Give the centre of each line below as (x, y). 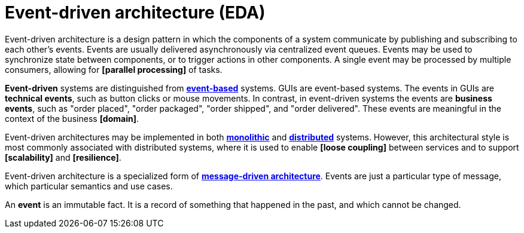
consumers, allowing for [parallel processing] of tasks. (114, 69)
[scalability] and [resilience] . (63, 157)
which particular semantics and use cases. (89, 186)
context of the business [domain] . (72, 118)
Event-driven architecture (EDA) (135, 13)
